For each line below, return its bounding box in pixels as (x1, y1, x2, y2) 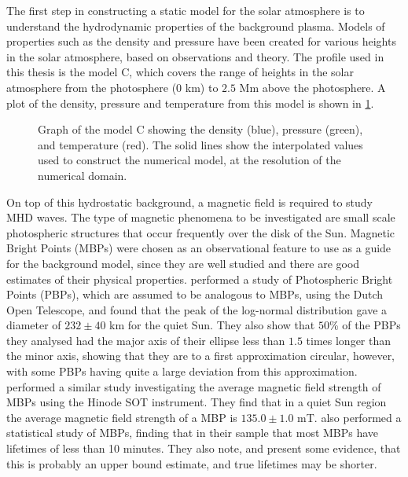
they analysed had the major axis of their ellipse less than (6, 332, 285, 348)
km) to (185, 79, 219, 95)
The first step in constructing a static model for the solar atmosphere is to (6, 2, 365, 18)
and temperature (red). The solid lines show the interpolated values (38, 136, 363, 152)
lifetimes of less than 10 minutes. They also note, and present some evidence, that (6, 440, 401, 457)
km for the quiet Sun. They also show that (109, 317, 315, 333)
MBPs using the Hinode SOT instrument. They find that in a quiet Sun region (6, 394, 387, 410)
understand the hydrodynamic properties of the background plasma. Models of (6, 17, 385, 34)
